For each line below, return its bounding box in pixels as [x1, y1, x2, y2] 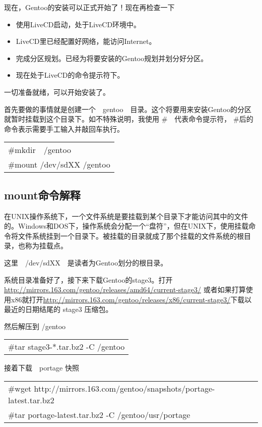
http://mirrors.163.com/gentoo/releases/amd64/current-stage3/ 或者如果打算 [4, 284, 246, 295]
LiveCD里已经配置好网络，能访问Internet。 [16, 36, 156, 46]
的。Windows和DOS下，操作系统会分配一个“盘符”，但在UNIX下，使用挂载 [4, 221, 249, 231]
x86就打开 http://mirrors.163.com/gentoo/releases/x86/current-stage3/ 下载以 [11, 294, 252, 304]
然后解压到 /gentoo [4, 321, 66, 331]
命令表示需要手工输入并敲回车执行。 [4, 123, 124, 134]
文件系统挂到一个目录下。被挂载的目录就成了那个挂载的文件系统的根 [18, 230, 244, 241]
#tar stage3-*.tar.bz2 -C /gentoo [8, 341, 125, 353]
